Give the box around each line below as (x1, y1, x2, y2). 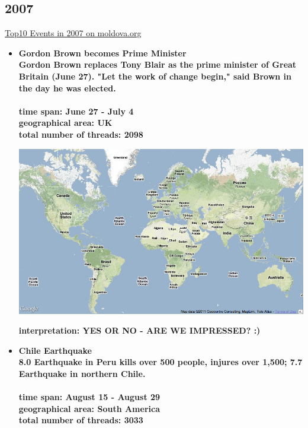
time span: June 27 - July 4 (18, 104, 134, 117)
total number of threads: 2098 (18, 128, 143, 140)
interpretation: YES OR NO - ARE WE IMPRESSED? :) (18, 324, 261, 337)
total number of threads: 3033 (18, 414, 143, 426)
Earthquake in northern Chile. (18, 367, 146, 379)
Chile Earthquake (18, 344, 92, 356)
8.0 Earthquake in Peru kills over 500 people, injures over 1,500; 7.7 (18, 356, 303, 368)
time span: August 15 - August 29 (18, 391, 161, 403)
